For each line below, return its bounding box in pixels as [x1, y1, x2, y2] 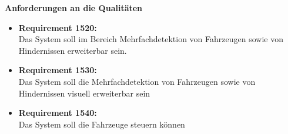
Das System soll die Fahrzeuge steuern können [18, 118, 185, 130]
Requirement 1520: [18, 21, 97, 33]
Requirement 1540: [18, 106, 97, 119]
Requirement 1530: [18, 64, 97, 76]
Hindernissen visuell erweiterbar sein [18, 87, 150, 99]
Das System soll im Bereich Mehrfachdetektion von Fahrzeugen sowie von [18, 33, 283, 45]
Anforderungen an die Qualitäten [5, 2, 143, 13]
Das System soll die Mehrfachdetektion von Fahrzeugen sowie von [18, 75, 256, 87]
